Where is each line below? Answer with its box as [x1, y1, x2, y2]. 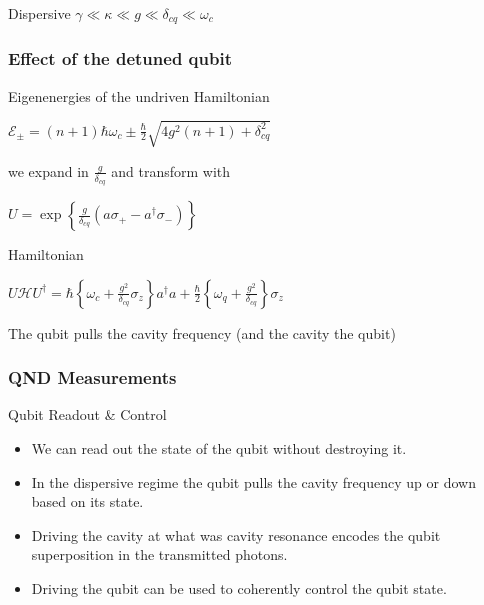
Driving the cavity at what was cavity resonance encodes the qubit [31, 524, 441, 545]
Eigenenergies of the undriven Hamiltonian [8, 85, 270, 106]
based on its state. [31, 491, 144, 512]
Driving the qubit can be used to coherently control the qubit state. [31, 578, 447, 599]
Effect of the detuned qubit [8, 46, 232, 71]
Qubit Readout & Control [8, 404, 167, 425]
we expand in [8, 160, 89, 181]
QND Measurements [8, 365, 177, 390]
